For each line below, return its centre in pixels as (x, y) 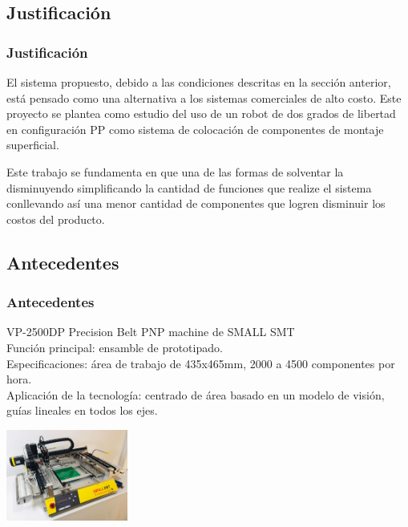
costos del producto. (56, 219)
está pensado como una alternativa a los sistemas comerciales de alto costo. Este (204, 97)
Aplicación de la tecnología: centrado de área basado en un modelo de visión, (196, 394)
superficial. (33, 145)
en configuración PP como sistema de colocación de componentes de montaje (195, 129)
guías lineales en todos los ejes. (82, 410)
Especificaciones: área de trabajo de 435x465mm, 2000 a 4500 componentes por (201, 363)
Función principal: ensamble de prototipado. (115, 347)
